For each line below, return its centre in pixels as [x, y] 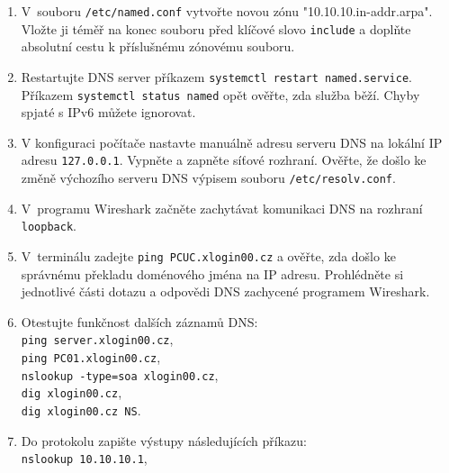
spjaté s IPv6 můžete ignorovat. [108, 112]
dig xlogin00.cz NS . [81, 410]
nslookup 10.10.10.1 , [84, 458]
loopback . [49, 226]
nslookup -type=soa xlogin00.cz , [120, 374]
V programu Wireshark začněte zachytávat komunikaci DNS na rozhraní [222, 208]
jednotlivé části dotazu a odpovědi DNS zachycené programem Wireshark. [225, 291]
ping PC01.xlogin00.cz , [91, 357]
